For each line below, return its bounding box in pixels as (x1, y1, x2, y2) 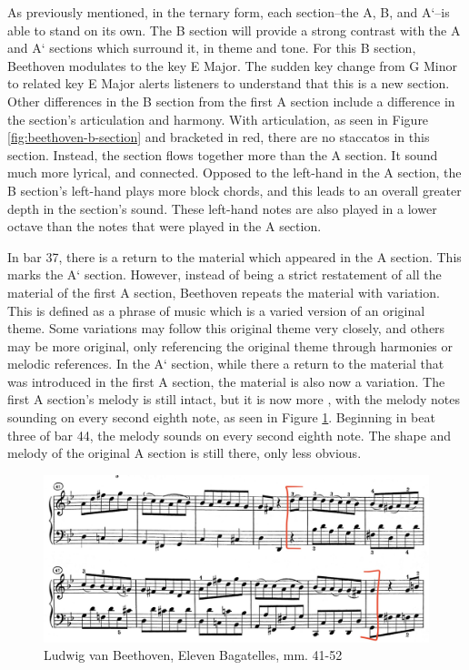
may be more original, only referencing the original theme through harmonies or (7, 336, 454, 355)
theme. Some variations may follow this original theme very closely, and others (7, 319, 445, 338)
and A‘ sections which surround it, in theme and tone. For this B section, (7, 38, 416, 57)
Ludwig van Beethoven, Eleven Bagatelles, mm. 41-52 (44, 645, 343, 665)
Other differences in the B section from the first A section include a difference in (7, 91, 455, 110)
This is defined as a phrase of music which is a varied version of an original (7, 300, 425, 320)
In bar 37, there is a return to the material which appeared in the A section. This (7, 247, 462, 266)
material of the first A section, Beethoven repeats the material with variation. (7, 282, 440, 301)
